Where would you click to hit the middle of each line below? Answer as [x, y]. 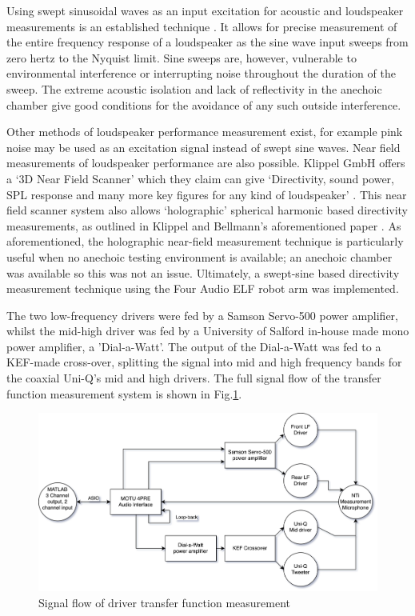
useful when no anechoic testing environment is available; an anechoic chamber [200, 256]
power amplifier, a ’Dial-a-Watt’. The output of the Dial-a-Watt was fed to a [194, 346]
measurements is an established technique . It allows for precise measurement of [202, 26]
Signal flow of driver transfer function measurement [164, 602]
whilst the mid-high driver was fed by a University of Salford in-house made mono [208, 331]
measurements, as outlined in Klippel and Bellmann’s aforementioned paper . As [204, 225]
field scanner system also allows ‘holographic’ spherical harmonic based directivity [207, 210]
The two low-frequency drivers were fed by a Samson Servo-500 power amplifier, [202, 315]
